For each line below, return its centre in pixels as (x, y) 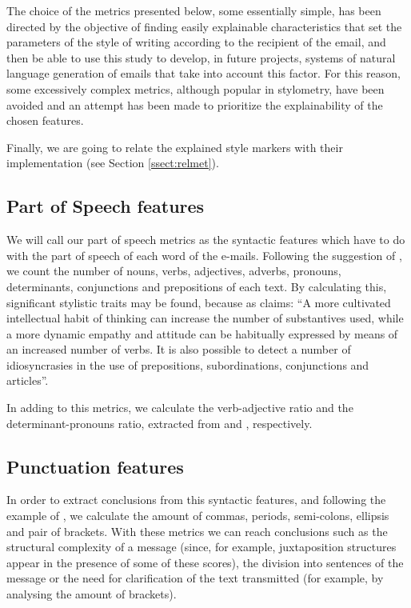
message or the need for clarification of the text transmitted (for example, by (195, 578)
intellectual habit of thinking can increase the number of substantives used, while (205, 318)
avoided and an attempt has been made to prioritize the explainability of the (195, 104)
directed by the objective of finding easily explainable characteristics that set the (204, 26)
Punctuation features (95, 466)
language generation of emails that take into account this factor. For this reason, (204, 73)
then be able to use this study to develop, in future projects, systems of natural (201, 57)
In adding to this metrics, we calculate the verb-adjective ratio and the (180, 408)
